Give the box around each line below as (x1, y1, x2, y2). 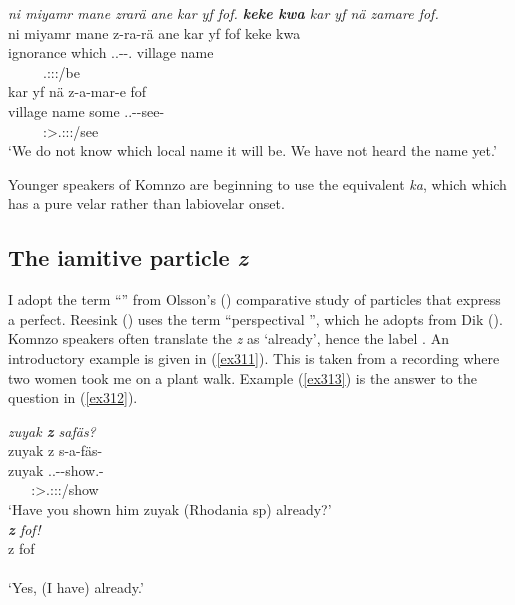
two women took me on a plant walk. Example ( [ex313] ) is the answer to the (8, 367, 477, 388)
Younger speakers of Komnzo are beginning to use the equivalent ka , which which (8, 173, 507, 194)
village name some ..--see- (8, 100, 165, 121)
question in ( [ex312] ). (8, 387, 138, 408)
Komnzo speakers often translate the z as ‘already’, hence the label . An (8, 328, 449, 349)
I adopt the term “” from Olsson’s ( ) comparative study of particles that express (8, 289, 501, 310)
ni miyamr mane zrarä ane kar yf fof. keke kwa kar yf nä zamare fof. (8, 3, 439, 23)
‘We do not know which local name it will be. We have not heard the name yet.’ (8, 140, 497, 161)
